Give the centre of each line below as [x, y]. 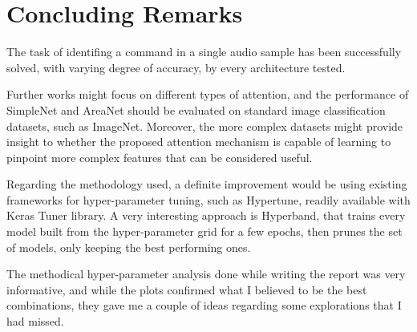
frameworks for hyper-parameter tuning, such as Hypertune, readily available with [208, 199]
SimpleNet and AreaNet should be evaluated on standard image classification [196, 109]
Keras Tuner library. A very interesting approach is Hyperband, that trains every [206, 215]
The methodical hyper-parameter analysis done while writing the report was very [206, 274]
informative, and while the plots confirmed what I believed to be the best [187, 289]
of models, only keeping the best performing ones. [129, 247]
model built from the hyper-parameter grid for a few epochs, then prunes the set [204, 231]
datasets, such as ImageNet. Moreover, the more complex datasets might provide [205, 126]
